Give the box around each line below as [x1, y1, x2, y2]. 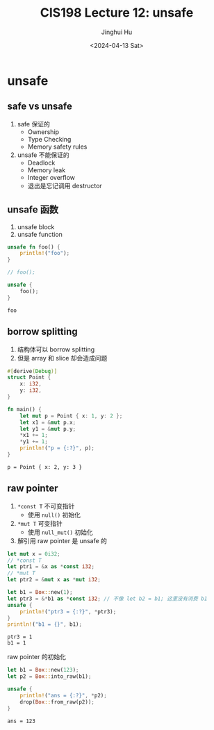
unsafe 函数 [7, 204, 59, 216]
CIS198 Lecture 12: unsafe [40, 5, 194, 21]
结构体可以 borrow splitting [17, 345, 95, 354]
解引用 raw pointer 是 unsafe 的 [17, 536, 108, 545]
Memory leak [27, 165, 66, 174]
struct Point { [7, 374, 51, 381]
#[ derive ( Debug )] [7, 367, 58, 374]
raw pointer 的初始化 [7, 653, 66, 661]
